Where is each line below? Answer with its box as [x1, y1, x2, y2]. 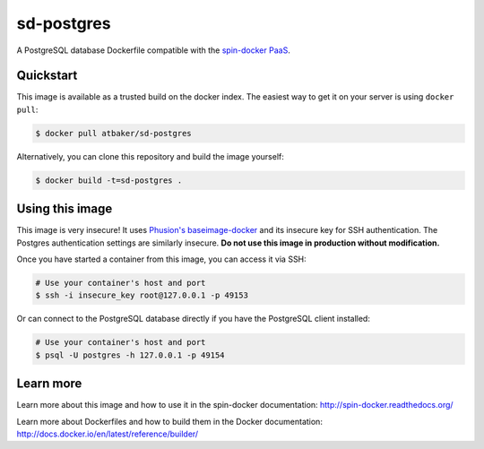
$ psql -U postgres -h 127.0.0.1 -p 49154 [35, 350, 225, 360]
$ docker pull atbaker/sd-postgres [35, 128, 192, 138]
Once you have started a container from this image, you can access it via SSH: [16, 254, 307, 264]
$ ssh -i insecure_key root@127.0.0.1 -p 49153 [35, 290, 248, 300]
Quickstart [16, 68, 78, 83]
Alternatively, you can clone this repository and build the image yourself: [16, 151, 284, 161]
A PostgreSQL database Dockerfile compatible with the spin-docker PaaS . [16, 45, 290, 56]
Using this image [16, 202, 113, 217]
